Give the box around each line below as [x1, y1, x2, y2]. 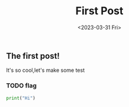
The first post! [6, 51, 60, 61]
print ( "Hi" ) [6, 95, 36, 101]
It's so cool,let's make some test [6, 67, 85, 74]
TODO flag [6, 81, 37, 90]
